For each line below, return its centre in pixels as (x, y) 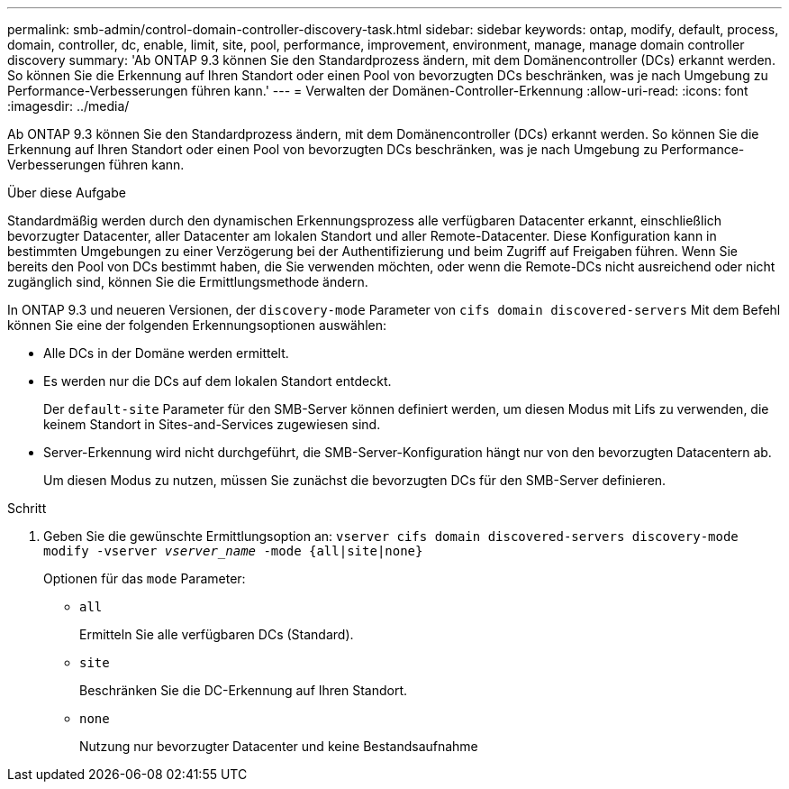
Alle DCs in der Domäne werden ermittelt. (166, 353)
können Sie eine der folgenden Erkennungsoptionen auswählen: (197, 325)
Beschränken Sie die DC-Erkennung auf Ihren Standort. (244, 690)
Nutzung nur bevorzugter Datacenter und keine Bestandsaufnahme (279, 746)
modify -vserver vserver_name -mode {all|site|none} (233, 551)
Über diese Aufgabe (67, 193)
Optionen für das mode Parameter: (145, 578)
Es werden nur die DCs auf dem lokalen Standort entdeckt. (218, 381)
